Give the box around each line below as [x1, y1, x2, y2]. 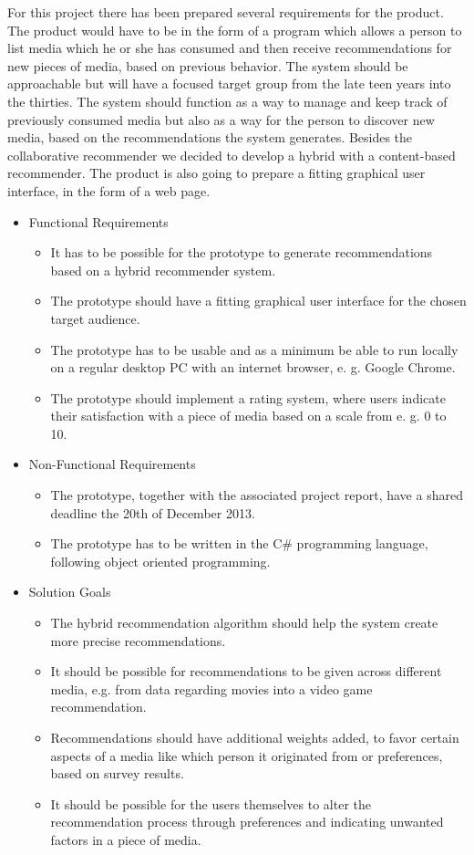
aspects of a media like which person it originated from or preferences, [50, 746, 443, 765]
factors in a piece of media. [50, 829, 201, 849]
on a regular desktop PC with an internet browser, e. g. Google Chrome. [50, 358, 456, 377]
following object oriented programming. [50, 551, 271, 570]
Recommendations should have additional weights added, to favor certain [50, 728, 459, 746]
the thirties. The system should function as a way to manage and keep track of [7, 91, 448, 110]
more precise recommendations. [50, 631, 226, 650]
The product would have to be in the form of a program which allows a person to [7, 20, 462, 39]
